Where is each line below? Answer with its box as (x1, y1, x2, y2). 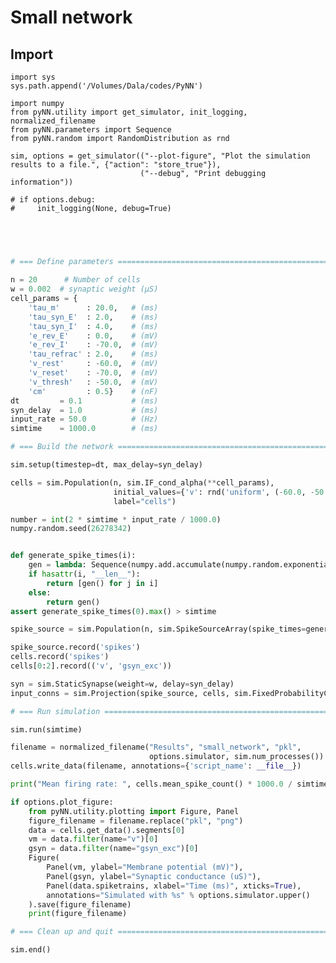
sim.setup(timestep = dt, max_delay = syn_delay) (10, 460, 203, 470)
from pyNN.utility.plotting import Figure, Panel (28, 806, 240, 816)
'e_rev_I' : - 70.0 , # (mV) (28, 340, 159, 350)
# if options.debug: (10, 195, 97, 205)
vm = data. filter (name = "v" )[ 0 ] (28, 834, 159, 845)
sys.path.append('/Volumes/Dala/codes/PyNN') (10, 81, 203, 91)
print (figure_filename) (28, 909, 128, 919)
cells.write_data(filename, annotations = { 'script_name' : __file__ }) (10, 761, 302, 771)
